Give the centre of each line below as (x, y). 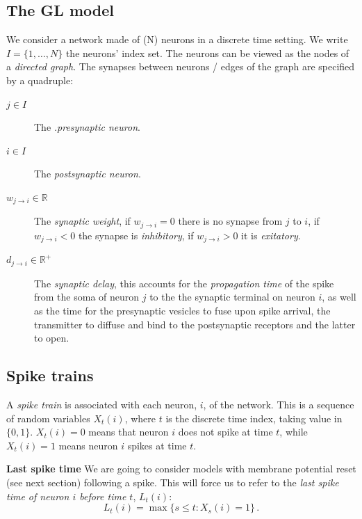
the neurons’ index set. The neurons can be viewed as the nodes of (207, 53)
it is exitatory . (271, 235)
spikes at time (157, 445)
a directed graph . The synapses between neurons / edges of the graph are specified (181, 66)
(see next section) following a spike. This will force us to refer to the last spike (173, 482)
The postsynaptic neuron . (88, 174)
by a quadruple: (40, 80)
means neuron (88, 445)
